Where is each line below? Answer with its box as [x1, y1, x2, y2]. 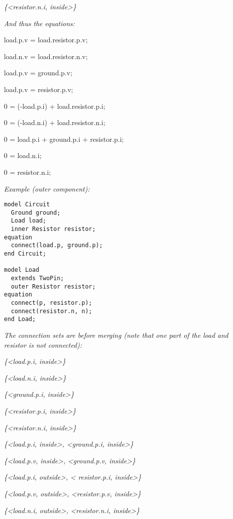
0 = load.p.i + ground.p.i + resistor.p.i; [4, 133, 124, 144]
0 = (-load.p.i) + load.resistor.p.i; [4, 100, 105, 111]
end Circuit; [4, 250, 46, 258]
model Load [4, 266, 39, 274]
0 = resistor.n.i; [4, 166, 51, 177]
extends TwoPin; [11, 275, 64, 282]
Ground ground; [11, 209, 61, 216]
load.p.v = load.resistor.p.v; [4, 34, 88, 45]
